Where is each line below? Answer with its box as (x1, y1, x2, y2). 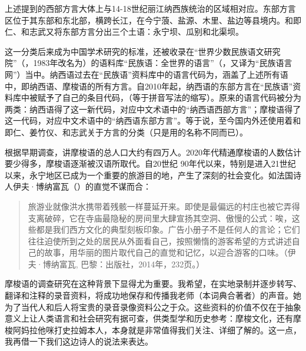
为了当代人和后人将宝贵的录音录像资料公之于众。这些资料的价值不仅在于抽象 (5, 300, 301, 313)
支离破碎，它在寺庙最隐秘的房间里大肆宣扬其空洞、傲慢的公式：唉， (28, 211, 292, 224)
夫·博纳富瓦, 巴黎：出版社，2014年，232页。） (28, 257, 205, 270)
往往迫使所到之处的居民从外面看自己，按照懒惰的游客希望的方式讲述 (28, 234, 292, 247)
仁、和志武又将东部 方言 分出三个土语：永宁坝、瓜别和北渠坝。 (5, 25, 244, 38)
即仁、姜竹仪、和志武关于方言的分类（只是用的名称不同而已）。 (5, 125, 248, 138)
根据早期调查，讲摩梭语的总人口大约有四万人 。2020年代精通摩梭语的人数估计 (5, 145, 301, 158)
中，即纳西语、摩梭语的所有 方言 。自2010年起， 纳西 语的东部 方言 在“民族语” (5, 80, 293, 92)
